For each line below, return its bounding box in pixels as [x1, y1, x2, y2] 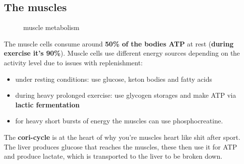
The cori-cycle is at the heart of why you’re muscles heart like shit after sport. [4, 132, 241, 142]
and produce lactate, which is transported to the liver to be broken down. [4, 151, 223, 161]
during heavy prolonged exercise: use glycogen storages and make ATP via [15, 90, 236, 100]
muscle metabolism [23, 22, 80, 32]
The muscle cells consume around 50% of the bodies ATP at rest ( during [4, 38, 234, 48]
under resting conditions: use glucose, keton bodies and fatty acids [15, 74, 212, 84]
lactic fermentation [15, 99, 80, 109]
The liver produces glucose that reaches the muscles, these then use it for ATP [4, 141, 237, 151]
